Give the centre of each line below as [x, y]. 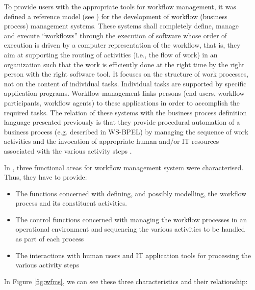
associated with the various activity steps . [68, 150]
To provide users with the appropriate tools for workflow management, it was [120, 6]
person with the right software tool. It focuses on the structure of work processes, [126, 74]
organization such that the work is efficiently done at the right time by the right [124, 64]
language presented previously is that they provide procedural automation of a [122, 122]
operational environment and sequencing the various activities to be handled [130, 229]
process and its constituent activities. [71, 203]
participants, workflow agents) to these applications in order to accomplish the [122, 102]
